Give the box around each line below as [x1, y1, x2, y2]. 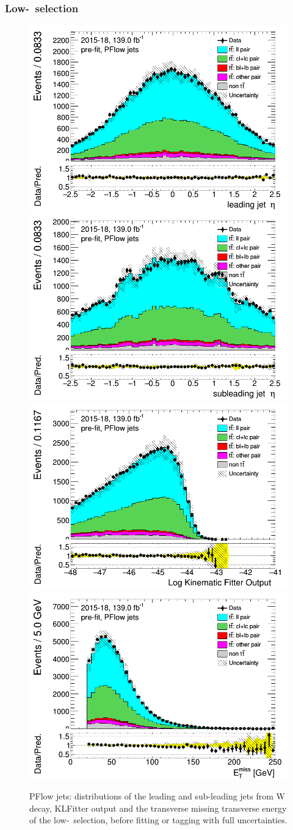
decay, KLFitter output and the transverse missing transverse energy [29, 801, 287, 814]
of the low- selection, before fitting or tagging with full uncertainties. [29, 813, 288, 826]
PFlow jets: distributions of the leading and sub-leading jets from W [29, 790, 285, 802]
